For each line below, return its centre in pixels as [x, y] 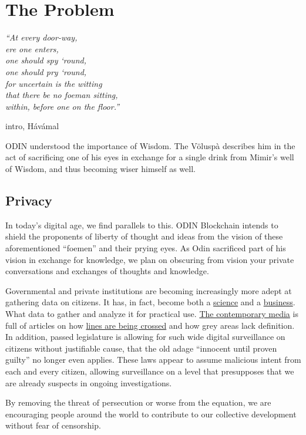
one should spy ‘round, [46, 60]
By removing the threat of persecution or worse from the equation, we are [138, 402]
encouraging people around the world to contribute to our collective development [151, 414]
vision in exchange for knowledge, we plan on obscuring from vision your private [150, 259]
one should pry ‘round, [46, 71]
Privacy [29, 200]
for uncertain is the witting [54, 83]
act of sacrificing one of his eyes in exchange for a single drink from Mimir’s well [150, 157]
